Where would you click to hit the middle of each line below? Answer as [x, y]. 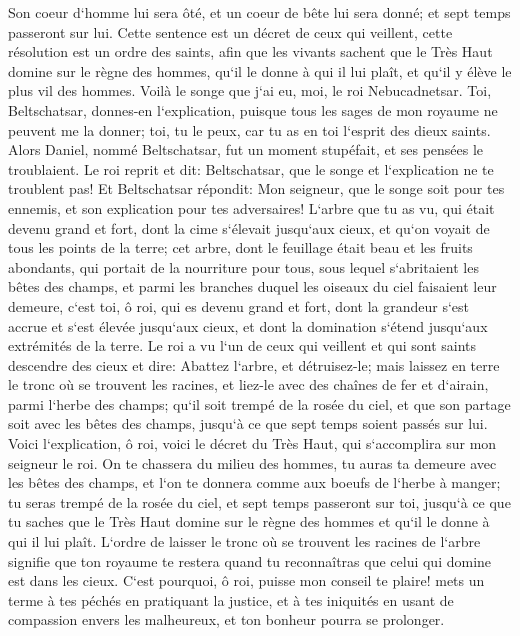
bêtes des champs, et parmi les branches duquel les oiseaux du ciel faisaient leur [252, 286]
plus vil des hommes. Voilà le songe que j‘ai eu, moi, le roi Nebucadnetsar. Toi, [250, 90]
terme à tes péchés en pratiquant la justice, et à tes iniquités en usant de [231, 599]
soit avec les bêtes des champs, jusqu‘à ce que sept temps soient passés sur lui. [248, 423]
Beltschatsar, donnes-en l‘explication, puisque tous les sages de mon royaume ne [253, 109]
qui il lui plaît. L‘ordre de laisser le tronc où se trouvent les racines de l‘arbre [244, 541]
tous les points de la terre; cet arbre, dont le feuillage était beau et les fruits [240, 247]
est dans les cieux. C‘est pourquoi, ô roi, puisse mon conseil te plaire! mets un [246, 580]
